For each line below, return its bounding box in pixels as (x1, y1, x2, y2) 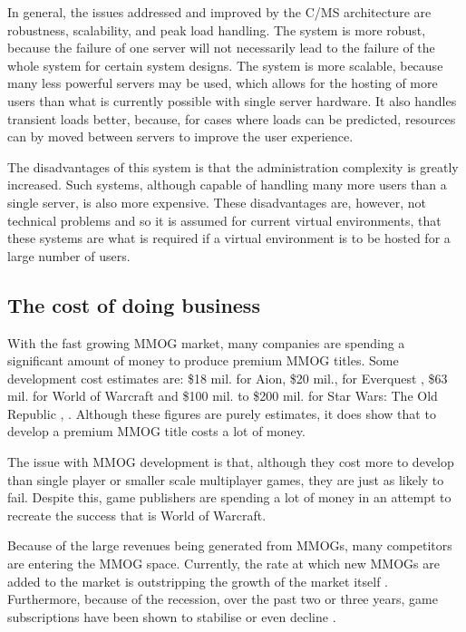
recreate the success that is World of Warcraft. (7, 505, 267, 524)
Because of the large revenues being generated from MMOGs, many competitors (7, 536, 452, 555)
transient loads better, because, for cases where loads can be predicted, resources (7, 109, 456, 128)
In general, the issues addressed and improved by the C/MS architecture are (7, 3, 432, 21)
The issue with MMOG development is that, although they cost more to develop (7, 452, 454, 472)
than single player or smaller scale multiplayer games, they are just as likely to (7, 470, 444, 489)
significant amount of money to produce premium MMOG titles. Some (7, 351, 399, 370)
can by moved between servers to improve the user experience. (7, 127, 354, 146)
